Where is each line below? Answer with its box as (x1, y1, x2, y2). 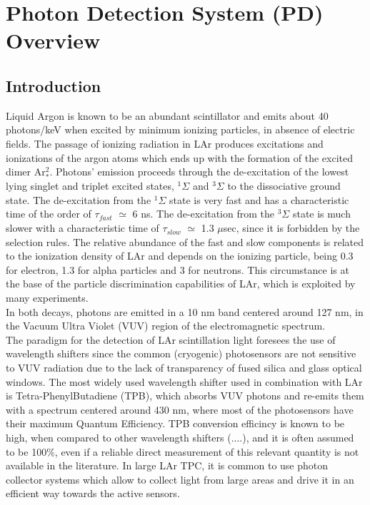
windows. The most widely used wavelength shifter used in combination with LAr (6, 374, 363, 389)
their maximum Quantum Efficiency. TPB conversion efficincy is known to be (6, 416, 345, 431)
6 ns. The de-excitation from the (132, 206, 275, 221)
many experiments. (6, 290, 89, 305)
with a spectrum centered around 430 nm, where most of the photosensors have (6, 402, 354, 417)
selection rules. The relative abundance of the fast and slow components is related (6, 234, 364, 249)
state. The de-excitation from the (6, 192, 151, 207)
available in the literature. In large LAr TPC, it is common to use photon (6, 458, 329, 473)
